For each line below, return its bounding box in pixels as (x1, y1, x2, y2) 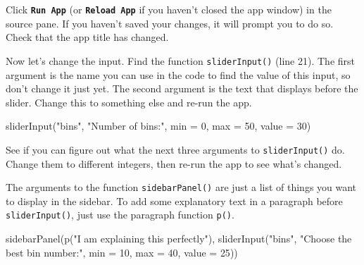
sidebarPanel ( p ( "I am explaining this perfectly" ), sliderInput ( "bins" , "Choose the (6, 231, 352, 246)
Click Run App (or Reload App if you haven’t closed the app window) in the (6, 2, 332, 16)
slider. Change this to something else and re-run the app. (6, 94, 252, 109)
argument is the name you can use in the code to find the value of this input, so (6, 67, 351, 82)
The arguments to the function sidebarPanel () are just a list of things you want (6, 180, 357, 195)
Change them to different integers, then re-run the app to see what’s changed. (6, 156, 342, 171)
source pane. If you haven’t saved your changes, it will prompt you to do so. (6, 16, 334, 30)
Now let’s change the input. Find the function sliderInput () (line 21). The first (6, 53, 355, 68)
